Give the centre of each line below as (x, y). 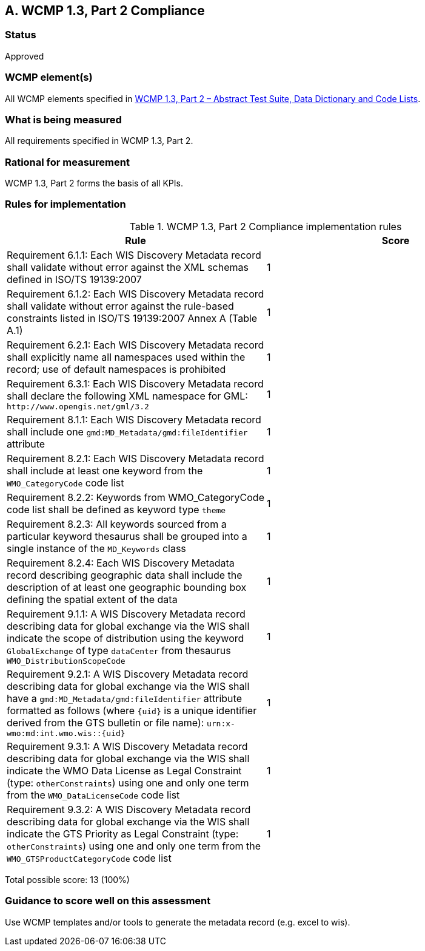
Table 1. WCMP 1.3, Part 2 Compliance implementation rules (266, 226)
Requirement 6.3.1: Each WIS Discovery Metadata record (135, 383)
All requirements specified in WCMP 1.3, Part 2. (99, 141)
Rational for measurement (67, 162)
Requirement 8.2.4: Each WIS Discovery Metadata (121, 563)
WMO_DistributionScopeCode (66, 661)
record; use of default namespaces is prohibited (116, 369)
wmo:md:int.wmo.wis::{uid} (66, 733)
